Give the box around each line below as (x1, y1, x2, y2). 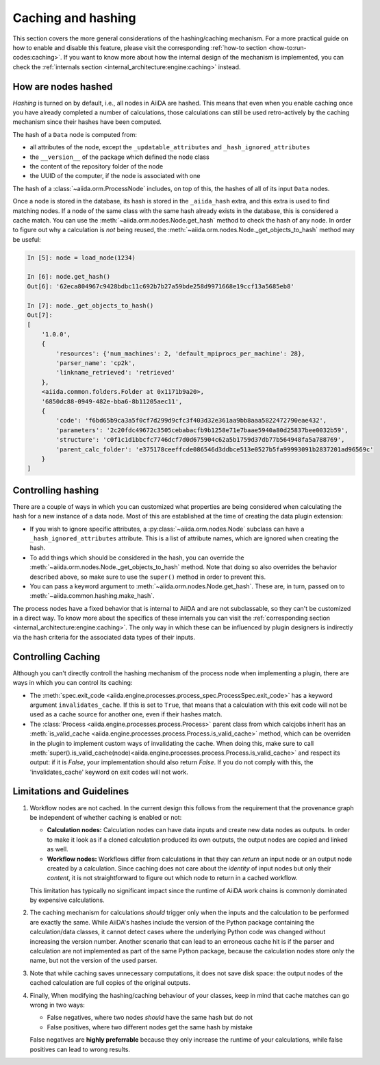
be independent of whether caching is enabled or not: (29, 813, 182, 821)
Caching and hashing (12, 10, 136, 25)
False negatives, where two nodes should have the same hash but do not (47, 1014, 253, 1022)
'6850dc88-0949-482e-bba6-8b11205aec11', (41, 397, 183, 405)
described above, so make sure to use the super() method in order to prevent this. (29, 573, 266, 581)
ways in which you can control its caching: (12, 679, 133, 687)
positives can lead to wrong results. (29, 1045, 130, 1053)
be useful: (12, 235, 41, 243)
